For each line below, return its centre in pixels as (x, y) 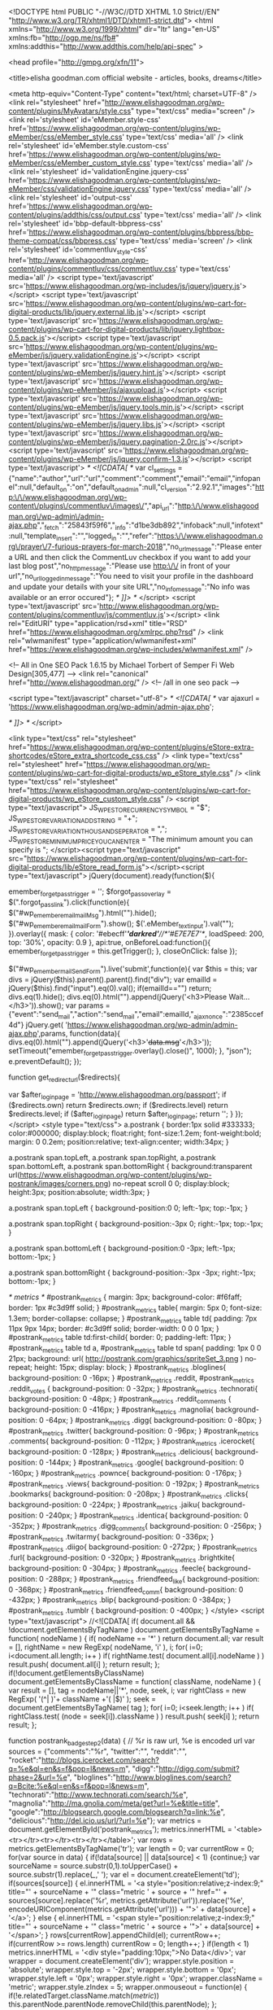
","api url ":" (161, 507)
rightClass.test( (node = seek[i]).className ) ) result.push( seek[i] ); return (134, 1716)
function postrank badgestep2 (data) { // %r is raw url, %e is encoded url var (132, 1741)
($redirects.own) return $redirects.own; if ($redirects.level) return (119, 1106)
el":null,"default (34, 487)
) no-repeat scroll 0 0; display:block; (169, 1183)
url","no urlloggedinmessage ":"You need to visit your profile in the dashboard (131, 577)
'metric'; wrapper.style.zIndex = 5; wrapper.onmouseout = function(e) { (128, 1986)
